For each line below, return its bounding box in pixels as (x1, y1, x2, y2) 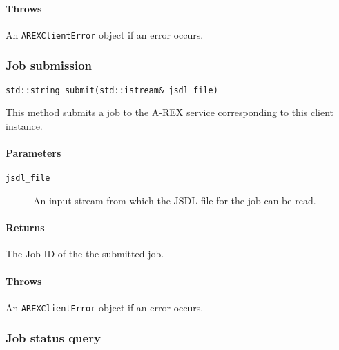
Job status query (6, 329, 101, 347)
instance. (6, 118, 43, 133)
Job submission (6, 57, 93, 74)
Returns (6, 220, 45, 235)
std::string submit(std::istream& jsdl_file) (6, 85, 218, 95)
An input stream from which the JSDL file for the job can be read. (33, 193, 316, 207)
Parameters (6, 146, 61, 160)
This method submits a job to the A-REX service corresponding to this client (6, 105, 334, 119)
